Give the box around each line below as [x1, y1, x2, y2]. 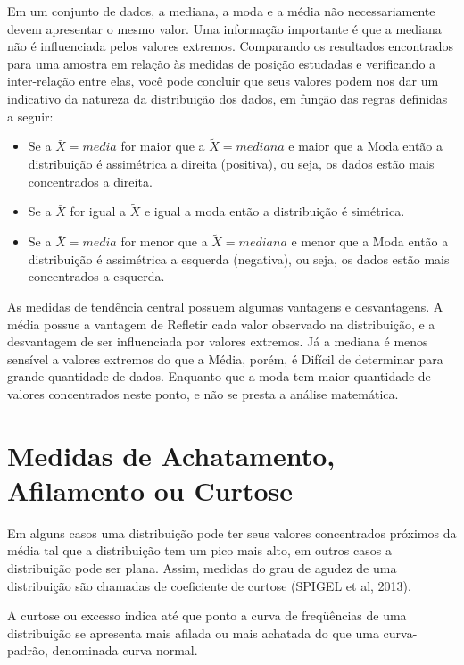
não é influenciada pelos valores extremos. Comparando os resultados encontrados [7, 37, 454, 55]
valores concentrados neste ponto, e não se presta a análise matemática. [7, 384, 399, 403]
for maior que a [120, 137, 205, 155]
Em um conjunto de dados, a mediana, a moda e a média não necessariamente [7, 2, 435, 20]
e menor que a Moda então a [291, 232, 449, 251]
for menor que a [120, 232, 208, 251]
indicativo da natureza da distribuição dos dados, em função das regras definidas [7, 88, 448, 107]
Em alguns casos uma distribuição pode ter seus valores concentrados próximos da [7, 523, 457, 542]
